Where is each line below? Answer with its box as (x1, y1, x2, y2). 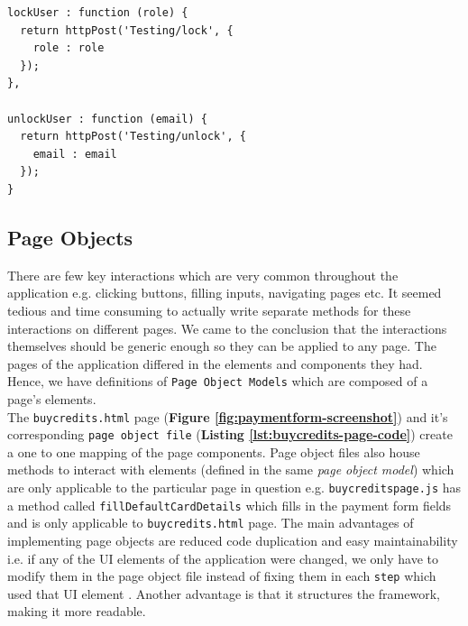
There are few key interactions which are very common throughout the (7, 265, 399, 284)
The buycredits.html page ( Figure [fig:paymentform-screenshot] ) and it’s (7, 407, 448, 426)
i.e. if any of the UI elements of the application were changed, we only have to (7, 548, 439, 567)
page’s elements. (7, 389, 96, 408)
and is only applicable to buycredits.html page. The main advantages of (7, 513, 414, 532)
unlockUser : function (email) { (7, 112, 207, 125)
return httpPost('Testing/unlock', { (20, 130, 246, 143)
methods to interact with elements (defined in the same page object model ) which (7, 460, 454, 479)
